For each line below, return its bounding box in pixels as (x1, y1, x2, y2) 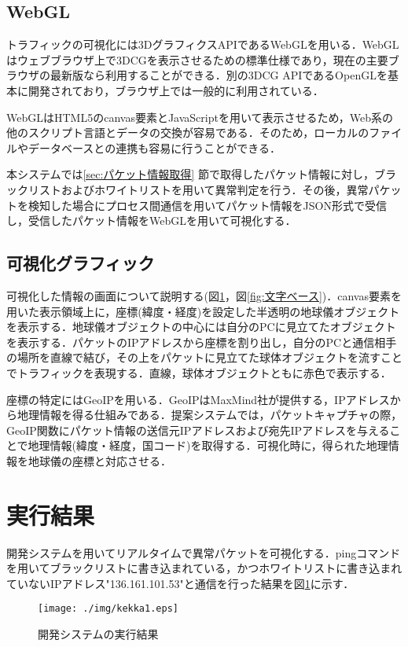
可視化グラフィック (6, 251, 155, 275)
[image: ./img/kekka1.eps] (38, 603, 178, 615)
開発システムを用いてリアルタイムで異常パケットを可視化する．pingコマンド (6, 544, 401, 561)
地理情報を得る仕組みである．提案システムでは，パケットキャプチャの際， (17, 406, 402, 423)
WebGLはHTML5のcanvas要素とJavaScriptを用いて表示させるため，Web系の (6, 108, 394, 125)
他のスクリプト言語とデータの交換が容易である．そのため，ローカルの (6, 124, 369, 141)
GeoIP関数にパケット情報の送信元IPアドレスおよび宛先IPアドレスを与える (6, 421, 390, 438)
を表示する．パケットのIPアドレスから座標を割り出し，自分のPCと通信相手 (6, 333, 397, 350)
